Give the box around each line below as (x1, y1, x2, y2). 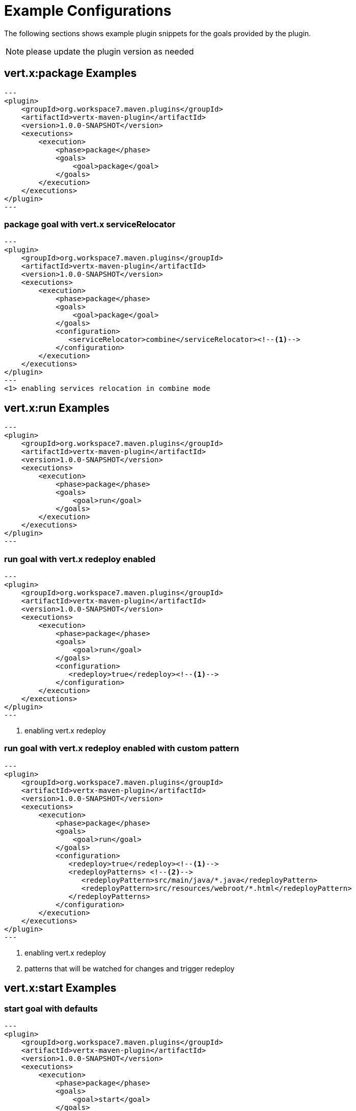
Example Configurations (4, 2, 172, 19)
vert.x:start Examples (4, 982, 117, 995)
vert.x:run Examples (4, 401, 109, 414)
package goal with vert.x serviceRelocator (4, 219, 176, 229)
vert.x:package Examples (4, 67, 137, 80)
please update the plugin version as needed (26, 46, 194, 57)
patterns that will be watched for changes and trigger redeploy (24, 964, 235, 973)
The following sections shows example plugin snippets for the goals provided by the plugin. (4, 29, 311, 38)
